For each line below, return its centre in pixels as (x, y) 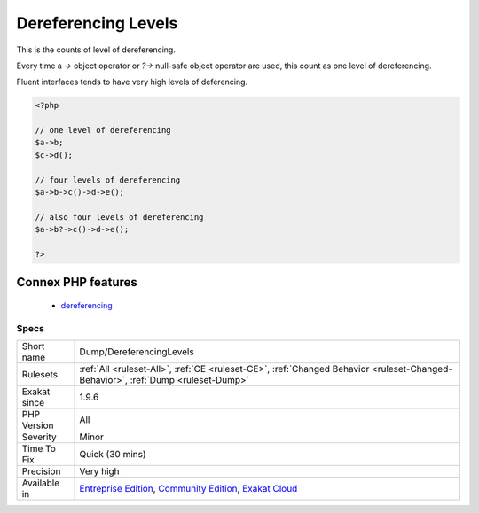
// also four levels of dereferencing (119, 217)
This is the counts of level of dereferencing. (96, 50)
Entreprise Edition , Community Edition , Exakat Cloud (188, 489)
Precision (41, 471)
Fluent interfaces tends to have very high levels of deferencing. (132, 82)
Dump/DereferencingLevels (137, 352)
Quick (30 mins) (113, 455)
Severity (39, 437)
